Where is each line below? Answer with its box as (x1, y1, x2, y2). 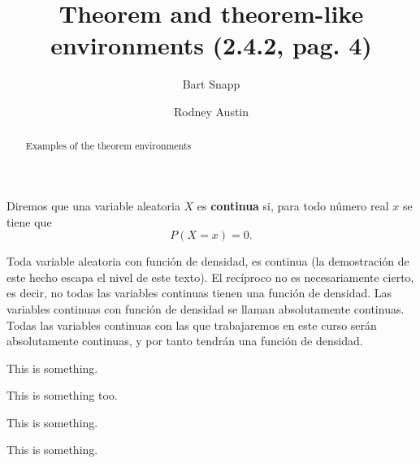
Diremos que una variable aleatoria (6, 197, 180, 214)
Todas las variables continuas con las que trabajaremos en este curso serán (6, 316, 377, 333)
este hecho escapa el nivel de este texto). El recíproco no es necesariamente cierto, (6, 268, 414, 285)
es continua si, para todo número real (197, 197, 389, 214)
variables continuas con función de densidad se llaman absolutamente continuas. (6, 300, 405, 317)
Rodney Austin (173, 102, 249, 119)
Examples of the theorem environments (25, 139, 192, 153)
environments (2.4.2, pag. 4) (50, 28, 372, 62)
